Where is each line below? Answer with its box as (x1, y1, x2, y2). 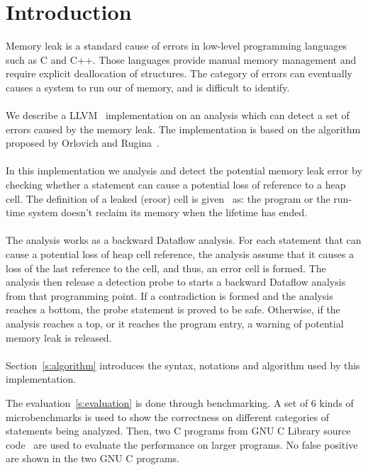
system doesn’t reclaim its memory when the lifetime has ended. (28, 205, 308, 220)
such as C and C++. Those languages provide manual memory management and (6, 52, 357, 67)
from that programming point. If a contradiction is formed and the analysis (6, 288, 333, 303)
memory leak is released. (6, 330, 112, 345)
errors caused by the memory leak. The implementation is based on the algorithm (6, 121, 361, 136)
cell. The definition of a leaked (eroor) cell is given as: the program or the (6, 191, 330, 206)
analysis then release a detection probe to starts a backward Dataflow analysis (6, 274, 346, 289)
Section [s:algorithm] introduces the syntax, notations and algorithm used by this (6, 357, 360, 372)
